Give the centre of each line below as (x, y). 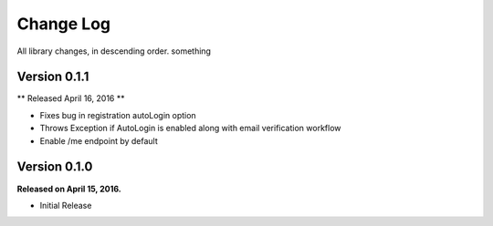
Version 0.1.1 (53, 77)
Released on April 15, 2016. (69, 189)
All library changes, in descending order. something (114, 51)
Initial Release (66, 205)
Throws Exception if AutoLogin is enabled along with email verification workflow (190, 128)
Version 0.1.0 (55, 167)
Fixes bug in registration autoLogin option (118, 115)
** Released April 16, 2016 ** (71, 98)
